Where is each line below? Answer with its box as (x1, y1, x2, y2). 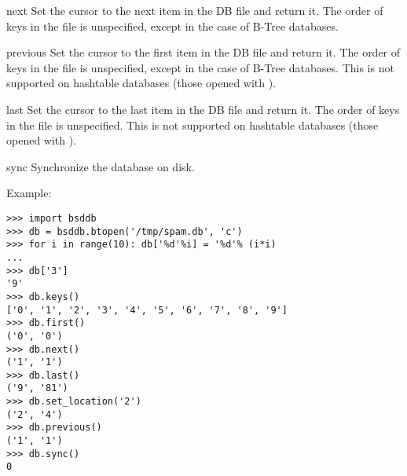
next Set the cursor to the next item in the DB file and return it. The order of (6, 2, 383, 18)
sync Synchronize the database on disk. (6, 158, 195, 174)
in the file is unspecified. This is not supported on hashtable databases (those (6, 116, 379, 133)
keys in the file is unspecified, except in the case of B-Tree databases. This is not (6, 59, 394, 75)
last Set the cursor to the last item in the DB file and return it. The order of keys (6, 101, 400, 117)
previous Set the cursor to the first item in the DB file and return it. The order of (6, 44, 401, 60)
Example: (6, 185, 52, 201)
